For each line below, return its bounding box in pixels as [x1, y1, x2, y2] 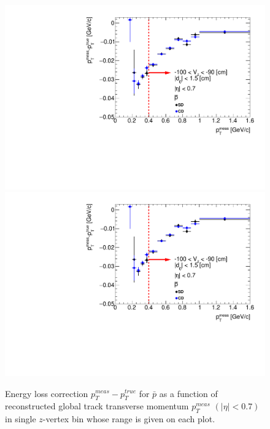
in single [5, 412, 36, 425]
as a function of [159, 387, 218, 399]
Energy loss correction [5, 387, 88, 399]
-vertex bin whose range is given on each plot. [42, 412, 215, 425]
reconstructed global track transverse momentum [5, 399, 189, 412]
